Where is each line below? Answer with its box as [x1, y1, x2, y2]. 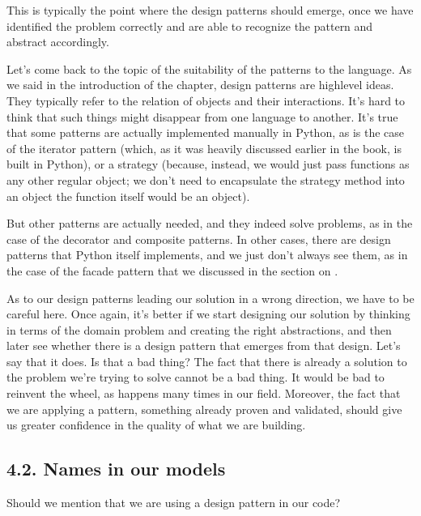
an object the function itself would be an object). [6, 187, 250, 204]
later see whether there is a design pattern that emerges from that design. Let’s [6, 337, 401, 354]
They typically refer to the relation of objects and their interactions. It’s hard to [6, 92, 406, 109]
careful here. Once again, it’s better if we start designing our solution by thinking [6, 305, 410, 322]
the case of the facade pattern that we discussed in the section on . [6, 262, 338, 279]
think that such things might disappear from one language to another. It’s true [6, 108, 398, 125]
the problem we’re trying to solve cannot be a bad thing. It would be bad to [6, 369, 385, 386]
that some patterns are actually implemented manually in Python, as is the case [6, 124, 405, 141]
